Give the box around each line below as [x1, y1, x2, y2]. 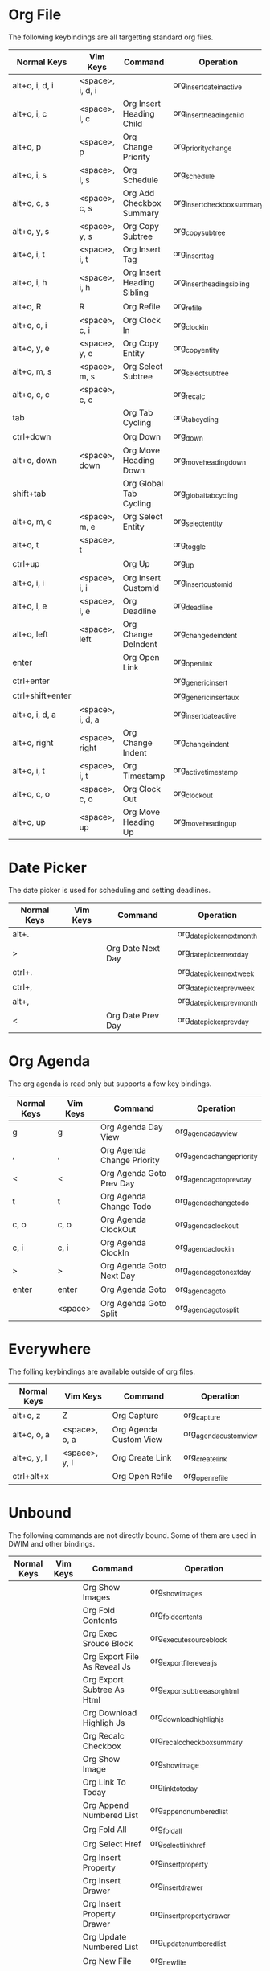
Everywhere [8, 1340, 91, 1358]
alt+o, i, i [12, 577, 45, 588]
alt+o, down [12, 455, 58, 466]
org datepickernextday [177, 947, 249, 960]
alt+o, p [12, 141, 42, 152]
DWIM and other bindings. [8, 1539, 95, 1548]
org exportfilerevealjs [149, 1655, 218, 1668]
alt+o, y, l [12, 1452, 47, 1463]
